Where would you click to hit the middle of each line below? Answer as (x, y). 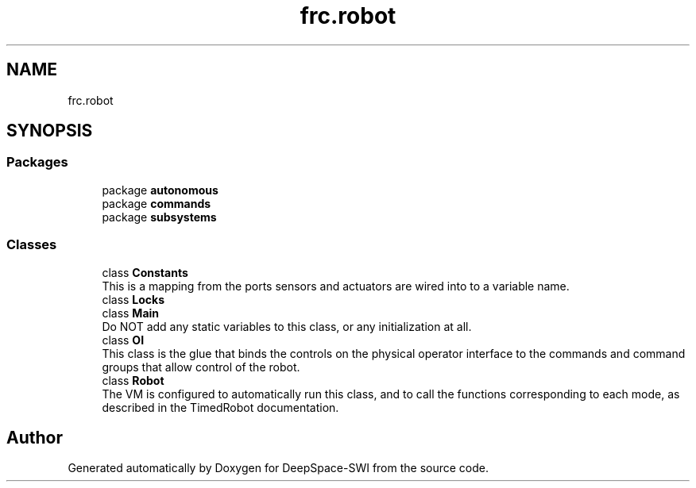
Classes (32, 245)
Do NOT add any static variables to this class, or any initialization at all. (287, 326)
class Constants (145, 272)
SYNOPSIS (50, 131)
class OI (123, 340)
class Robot (133, 380)
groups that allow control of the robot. (201, 367)
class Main (131, 313)
